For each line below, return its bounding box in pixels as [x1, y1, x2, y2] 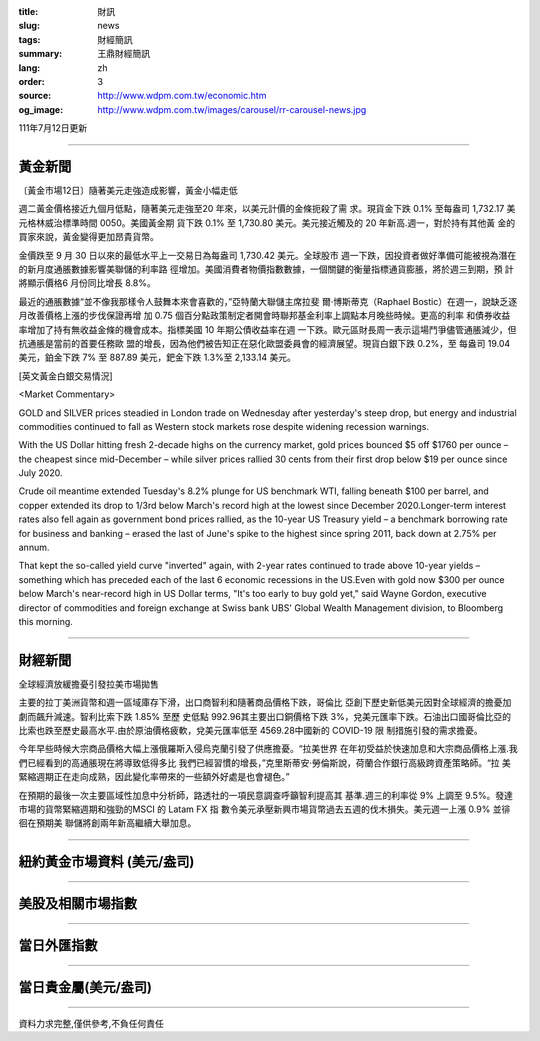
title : [18, 6, 39, 17]
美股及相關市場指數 [18, 895, 137, 912]
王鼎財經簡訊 [97, 48, 150, 60]
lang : [18, 61, 41, 74]
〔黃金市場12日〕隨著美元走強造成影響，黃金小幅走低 [18, 185, 239, 197]
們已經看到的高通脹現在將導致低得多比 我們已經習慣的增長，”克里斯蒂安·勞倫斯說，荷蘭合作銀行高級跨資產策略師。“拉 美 [18, 756, 512, 769]
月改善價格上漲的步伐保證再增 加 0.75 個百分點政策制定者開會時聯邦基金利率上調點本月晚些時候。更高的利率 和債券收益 [18, 310, 511, 322]
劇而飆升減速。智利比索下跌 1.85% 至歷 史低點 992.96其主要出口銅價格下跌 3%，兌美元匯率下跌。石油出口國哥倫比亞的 [18, 710, 512, 722]
